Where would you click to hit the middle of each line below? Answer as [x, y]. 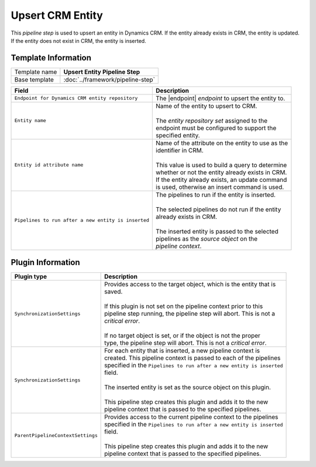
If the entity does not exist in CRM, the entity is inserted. [78, 40]
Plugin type [31, 277]
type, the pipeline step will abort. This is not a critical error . [186, 343]
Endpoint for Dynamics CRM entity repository [76, 98]
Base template [34, 79]
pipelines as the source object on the [207, 239]
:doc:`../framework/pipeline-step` [109, 79]
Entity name [30, 121]
